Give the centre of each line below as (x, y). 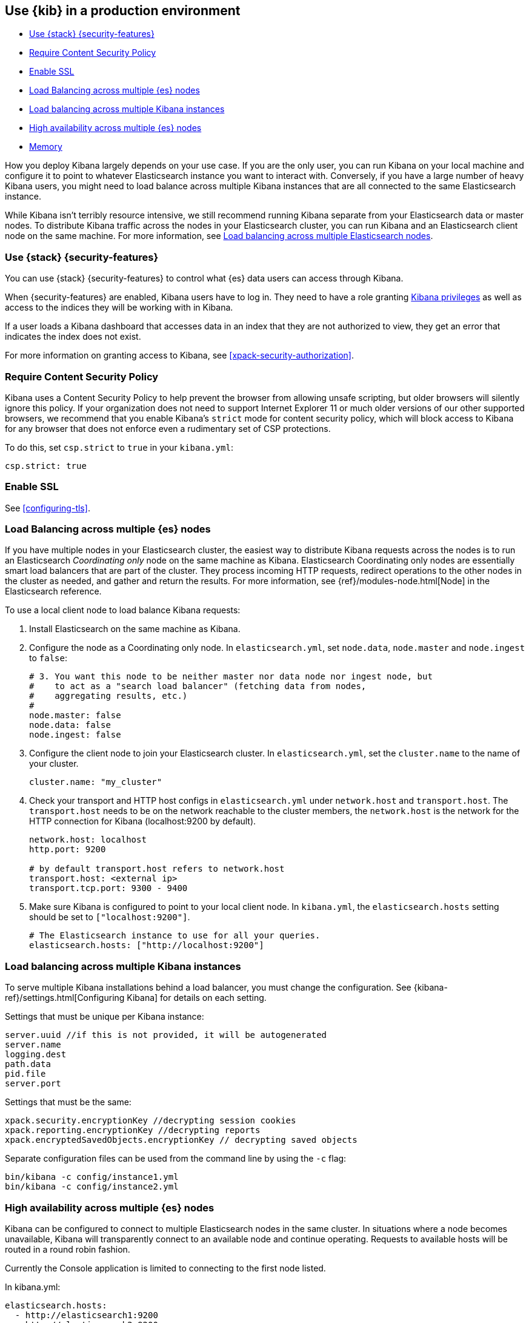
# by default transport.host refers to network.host (157, 869)
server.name (33, 1045)
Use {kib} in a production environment (123, 11)
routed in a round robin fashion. (68, 1249)
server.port (33, 1084)
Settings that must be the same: (68, 1102)
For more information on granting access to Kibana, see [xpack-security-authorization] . (179, 355)
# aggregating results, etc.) (108, 696)
